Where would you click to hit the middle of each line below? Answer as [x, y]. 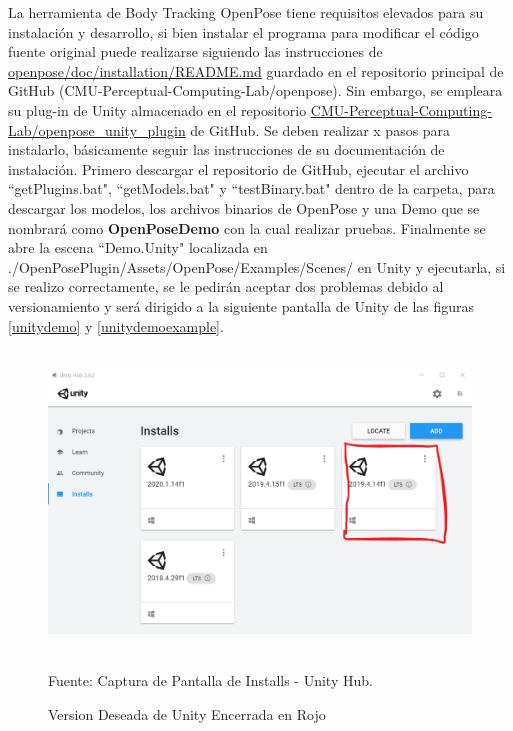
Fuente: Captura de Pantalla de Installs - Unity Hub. [210, 680]
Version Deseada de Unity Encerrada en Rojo [187, 713]
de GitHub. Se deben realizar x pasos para [320, 129]
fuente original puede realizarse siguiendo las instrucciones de [195, 51]
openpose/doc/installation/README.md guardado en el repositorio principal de [256, 70]
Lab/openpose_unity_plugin [97, 129]
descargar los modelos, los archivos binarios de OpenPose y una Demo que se [244, 207]
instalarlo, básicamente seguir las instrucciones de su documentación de [226, 149]
